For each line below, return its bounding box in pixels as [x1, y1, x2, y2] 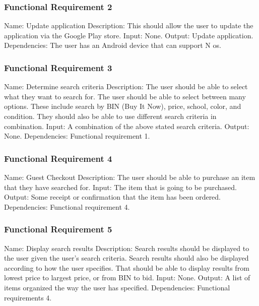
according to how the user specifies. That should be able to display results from [4, 262, 249, 273]
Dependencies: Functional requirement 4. [4, 201, 130, 212]
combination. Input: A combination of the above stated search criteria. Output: [4, 120, 249, 131]
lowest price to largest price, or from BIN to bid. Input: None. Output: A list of [4, 272, 250, 283]
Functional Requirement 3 [4, 61, 112, 74]
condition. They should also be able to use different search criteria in [4, 111, 217, 121]
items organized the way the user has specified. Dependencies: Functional [4, 282, 230, 292]
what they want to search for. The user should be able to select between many [4, 91, 246, 101]
